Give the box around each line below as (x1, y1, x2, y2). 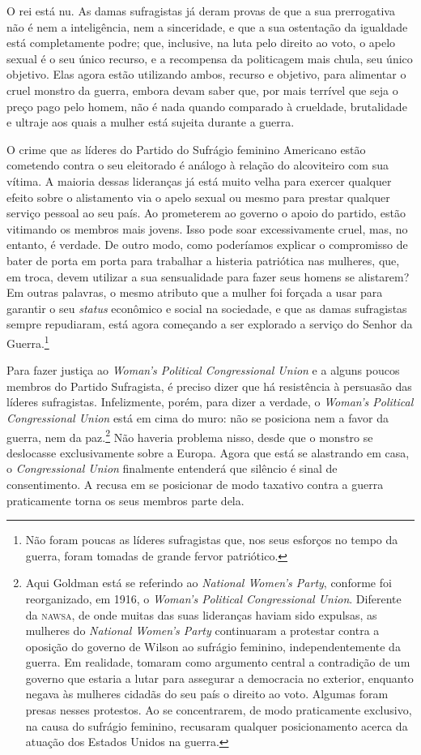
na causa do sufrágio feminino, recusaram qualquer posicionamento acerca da (25, 717, 408, 734)
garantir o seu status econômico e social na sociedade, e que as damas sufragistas (6, 299, 407, 316)
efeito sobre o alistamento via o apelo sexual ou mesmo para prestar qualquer (6, 188, 390, 205)
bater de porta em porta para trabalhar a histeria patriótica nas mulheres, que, (6, 251, 400, 268)
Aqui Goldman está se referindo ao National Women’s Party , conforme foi (25, 574, 392, 591)
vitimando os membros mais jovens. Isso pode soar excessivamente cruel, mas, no (6, 220, 408, 237)
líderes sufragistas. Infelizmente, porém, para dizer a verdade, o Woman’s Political (6, 393, 414, 410)
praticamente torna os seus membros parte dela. (6, 491, 245, 508)
